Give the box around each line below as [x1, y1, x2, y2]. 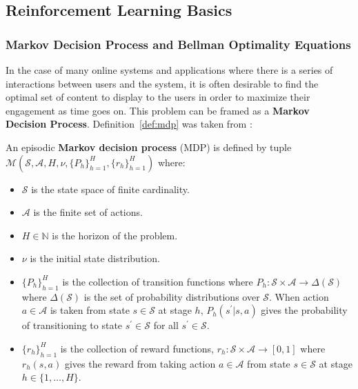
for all [153, 318, 179, 332]
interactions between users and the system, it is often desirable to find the [6, 76, 319, 90]
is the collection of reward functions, [60, 341, 215, 355]
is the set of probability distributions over [83, 289, 260, 303]
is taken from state [50, 303, 130, 317]
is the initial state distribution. [30, 251, 160, 266]
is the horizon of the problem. [52, 228, 178, 242]
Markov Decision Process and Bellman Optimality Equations [6, 35, 351, 52]
